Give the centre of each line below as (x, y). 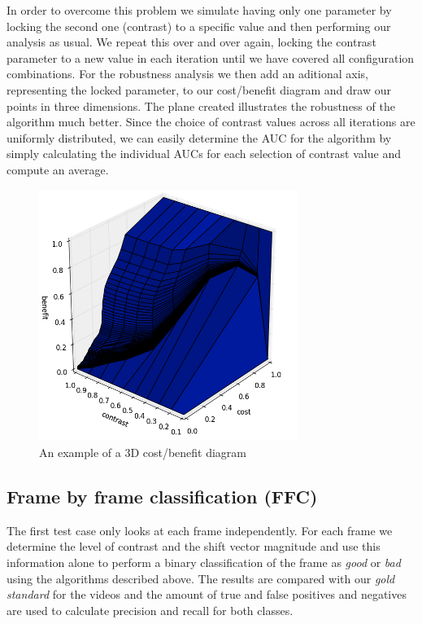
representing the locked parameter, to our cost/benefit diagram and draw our (199, 89)
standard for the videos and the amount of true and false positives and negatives (207, 594)
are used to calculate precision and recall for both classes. (150, 610)
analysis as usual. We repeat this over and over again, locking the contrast (191, 42)
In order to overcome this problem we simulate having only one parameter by (199, 10)
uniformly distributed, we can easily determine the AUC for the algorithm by (199, 137)
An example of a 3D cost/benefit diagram (143, 452)
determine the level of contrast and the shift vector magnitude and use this (194, 546)
